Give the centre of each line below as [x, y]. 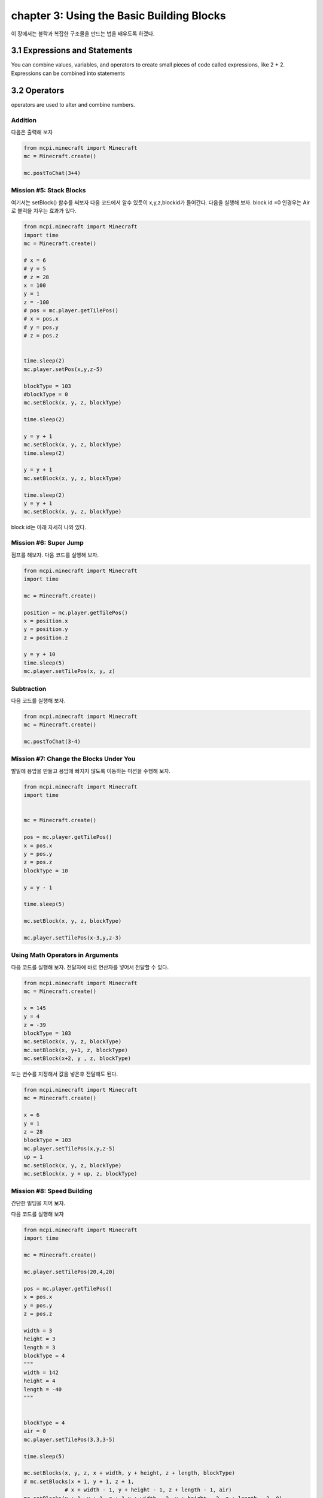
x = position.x [46, 621]
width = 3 [38, 1331]
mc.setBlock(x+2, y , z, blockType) [77, 1058]
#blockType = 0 [46, 394]
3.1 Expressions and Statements [72, 51]
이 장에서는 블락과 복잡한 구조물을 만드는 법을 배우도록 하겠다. [83, 34]
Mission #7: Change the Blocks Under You [73, 759]
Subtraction [29, 688]
